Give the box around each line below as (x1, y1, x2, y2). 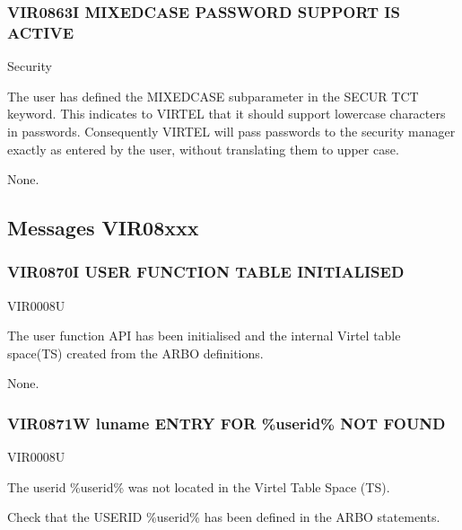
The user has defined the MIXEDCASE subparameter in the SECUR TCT (7, 86, 419, 105)
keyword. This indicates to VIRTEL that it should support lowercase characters (7, 104, 446, 123)
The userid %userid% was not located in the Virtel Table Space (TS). (7, 477, 390, 496)
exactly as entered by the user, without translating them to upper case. (7, 139, 399, 158)
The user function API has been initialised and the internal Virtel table (7, 326, 401, 345)
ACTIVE (7, 21, 74, 43)
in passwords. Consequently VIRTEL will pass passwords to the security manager (7, 121, 456, 140)
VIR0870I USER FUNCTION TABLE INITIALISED (7, 261, 405, 283)
